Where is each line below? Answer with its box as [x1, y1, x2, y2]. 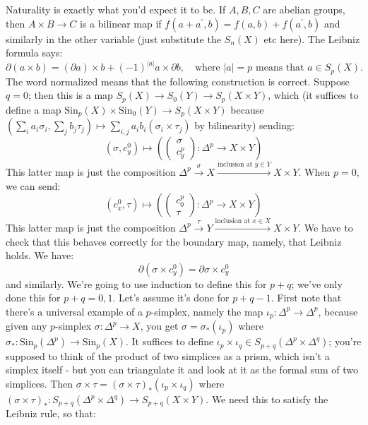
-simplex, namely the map [150, 304, 263, 318]
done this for [6, 290, 61, 305]
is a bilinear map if [80, 16, 162, 30]
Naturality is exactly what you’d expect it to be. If [6, 2, 226, 16]
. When [298, 164, 331, 179]
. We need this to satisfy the [206, 392, 328, 407]
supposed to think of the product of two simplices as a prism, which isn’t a [6, 348, 330, 363]
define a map [6, 102, 61, 116]
